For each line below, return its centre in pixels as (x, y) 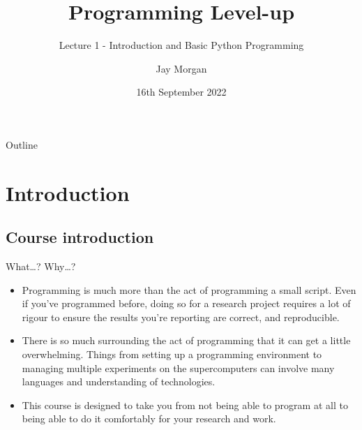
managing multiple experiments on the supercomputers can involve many (178, 368)
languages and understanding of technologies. (119, 381)
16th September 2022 (181, 92)
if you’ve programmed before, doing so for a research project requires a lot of (186, 303)
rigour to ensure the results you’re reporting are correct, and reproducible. (181, 317)
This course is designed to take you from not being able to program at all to (185, 405)
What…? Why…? (41, 266)
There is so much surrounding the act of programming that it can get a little (186, 340)
